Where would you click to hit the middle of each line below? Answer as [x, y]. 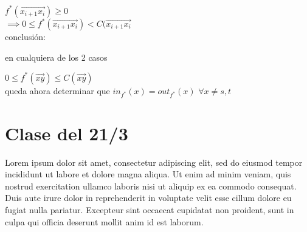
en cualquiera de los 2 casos [56, 57]
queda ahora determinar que [57, 90]
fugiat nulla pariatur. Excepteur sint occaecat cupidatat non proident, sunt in [150, 209]
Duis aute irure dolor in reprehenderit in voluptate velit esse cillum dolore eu [148, 198]
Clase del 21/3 [67, 133]
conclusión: [25, 36]
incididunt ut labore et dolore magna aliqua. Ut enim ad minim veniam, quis [148, 174]
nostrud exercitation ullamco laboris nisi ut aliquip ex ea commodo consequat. [151, 186]
